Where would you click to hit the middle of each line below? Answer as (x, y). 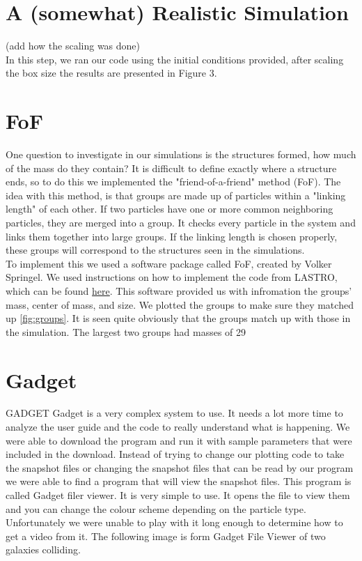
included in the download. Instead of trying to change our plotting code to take (175, 454)
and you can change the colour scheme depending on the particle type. (156, 508)
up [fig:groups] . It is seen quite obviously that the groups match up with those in (178, 318)
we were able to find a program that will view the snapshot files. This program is (179, 481)
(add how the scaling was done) (73, 46)
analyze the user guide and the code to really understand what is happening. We (178, 427)
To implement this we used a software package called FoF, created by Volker (169, 263)
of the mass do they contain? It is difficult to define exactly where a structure (171, 168)
